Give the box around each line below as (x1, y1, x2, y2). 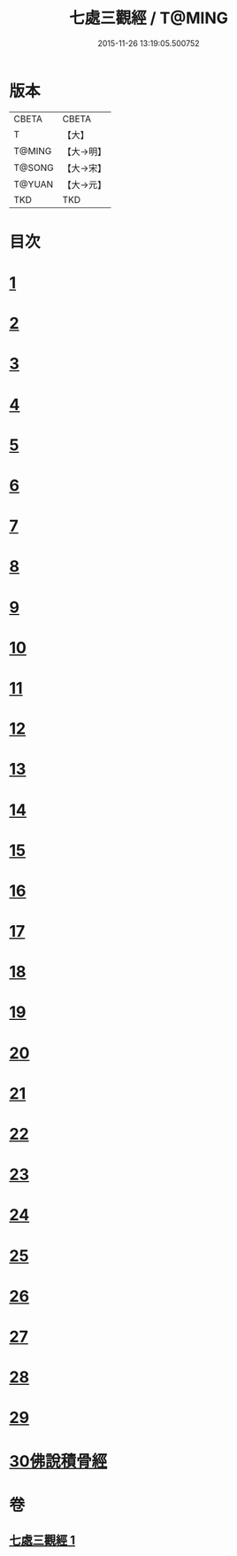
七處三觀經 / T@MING (69, 8, 228, 28)
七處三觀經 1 (9, 1533, 76, 1548)
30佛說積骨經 (9, 1451, 108, 1471)
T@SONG (13, 161, 55, 174)
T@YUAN (13, 178, 54, 191)
